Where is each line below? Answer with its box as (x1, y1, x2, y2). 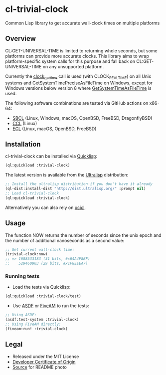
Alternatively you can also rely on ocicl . (5, 204, 86, 210)
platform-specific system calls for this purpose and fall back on (5, 58, 136, 64)
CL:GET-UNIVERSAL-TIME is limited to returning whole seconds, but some (5, 47, 158, 53)
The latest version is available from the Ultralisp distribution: (5, 172, 129, 178)
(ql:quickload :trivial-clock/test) (5, 294, 81, 299)
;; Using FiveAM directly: (5, 322, 61, 327)
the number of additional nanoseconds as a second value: (5, 237, 125, 243)
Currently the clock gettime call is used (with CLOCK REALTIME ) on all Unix (5, 73, 151, 80)
